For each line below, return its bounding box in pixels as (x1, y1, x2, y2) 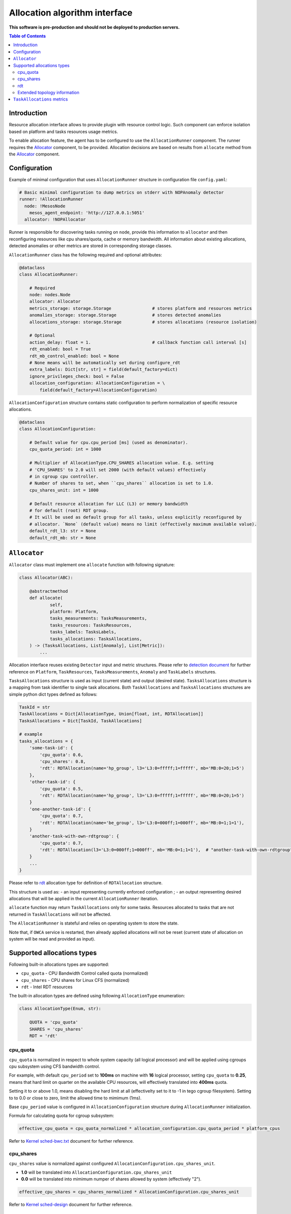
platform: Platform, (49, 608, 99, 614)
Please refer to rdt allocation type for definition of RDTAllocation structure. (9, 880, 163, 886)
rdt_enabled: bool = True (29, 346, 91, 352)
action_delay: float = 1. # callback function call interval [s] (29, 339, 247, 345)
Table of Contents (9, 33, 46, 39)
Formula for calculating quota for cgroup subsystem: (9, 1113, 114, 1119)
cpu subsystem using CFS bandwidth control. (9, 1063, 100, 1069)
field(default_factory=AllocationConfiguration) (39, 387, 158, 393)
